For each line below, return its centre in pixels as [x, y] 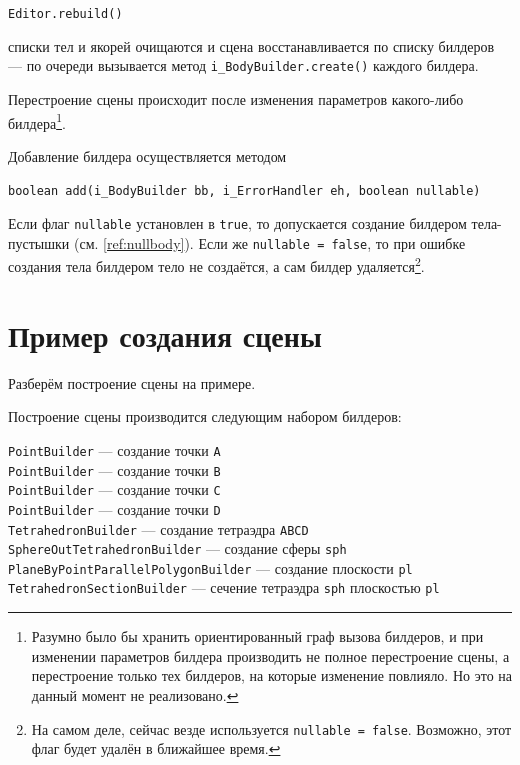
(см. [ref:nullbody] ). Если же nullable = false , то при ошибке [269, 242]
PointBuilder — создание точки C [114, 489]
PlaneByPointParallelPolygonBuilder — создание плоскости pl [210, 567]
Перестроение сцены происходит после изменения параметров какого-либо [236, 98]
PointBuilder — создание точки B [114, 469]
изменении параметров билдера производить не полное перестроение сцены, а [270, 655]
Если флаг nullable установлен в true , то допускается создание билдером [237, 223]
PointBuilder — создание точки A [114, 449]
